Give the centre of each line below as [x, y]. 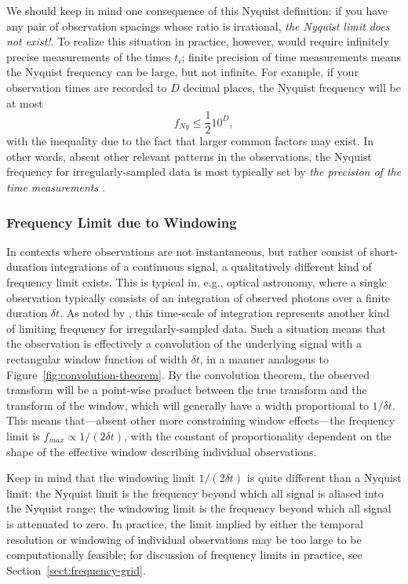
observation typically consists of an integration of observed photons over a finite [199, 297]
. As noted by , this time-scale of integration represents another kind [225, 313]
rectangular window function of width [97, 358]
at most [25, 102]
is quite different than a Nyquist [324, 478]
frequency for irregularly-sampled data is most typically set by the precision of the [204, 172]
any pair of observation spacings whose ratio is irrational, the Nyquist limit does [198, 26]
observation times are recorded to [87, 87]
